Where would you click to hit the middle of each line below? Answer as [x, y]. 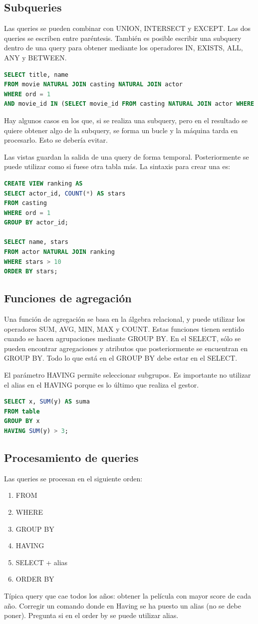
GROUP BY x [22, 421]
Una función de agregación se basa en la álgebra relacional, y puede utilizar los [125, 319]
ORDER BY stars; [31, 272]
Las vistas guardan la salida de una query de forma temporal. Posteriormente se [127, 156]
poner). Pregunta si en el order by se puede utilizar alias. [91, 615]
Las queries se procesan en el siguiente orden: [73, 478]
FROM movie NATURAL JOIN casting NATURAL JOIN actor [94, 85]
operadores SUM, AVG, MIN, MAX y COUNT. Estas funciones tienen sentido [124, 328]
